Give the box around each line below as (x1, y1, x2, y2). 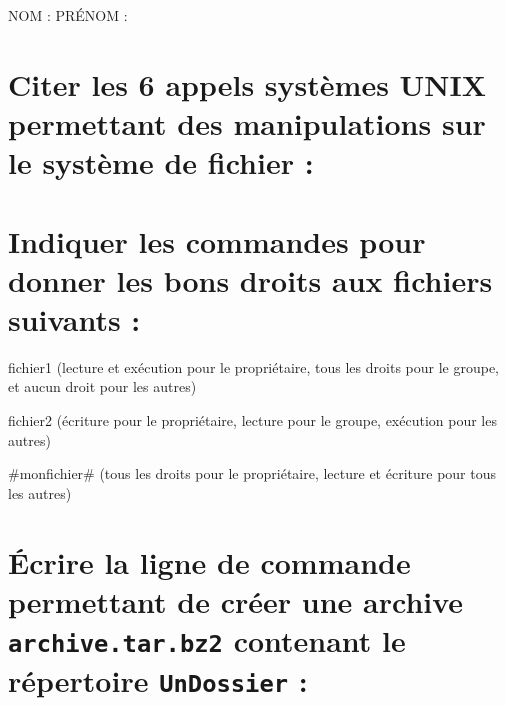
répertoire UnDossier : (8, 660, 308, 701)
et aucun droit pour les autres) (8, 376, 197, 397)
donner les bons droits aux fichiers (8, 259, 493, 300)
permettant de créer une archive (8, 580, 464, 621)
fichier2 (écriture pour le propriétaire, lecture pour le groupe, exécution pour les (8, 410, 497, 431)
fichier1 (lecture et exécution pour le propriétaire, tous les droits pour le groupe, (8, 356, 499, 377)
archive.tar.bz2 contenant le (8, 619, 406, 660)
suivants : (8, 298, 141, 339)
